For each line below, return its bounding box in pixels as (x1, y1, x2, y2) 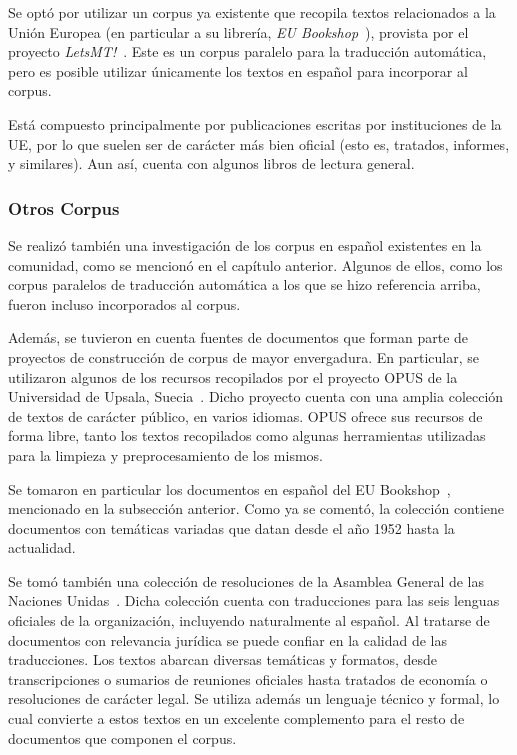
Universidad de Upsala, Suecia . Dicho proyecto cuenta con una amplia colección (8, 386, 504, 407)
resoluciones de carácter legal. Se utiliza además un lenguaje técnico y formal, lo (8, 688, 500, 709)
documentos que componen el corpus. (8, 727, 237, 748)
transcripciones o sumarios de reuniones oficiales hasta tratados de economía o (8, 668, 488, 689)
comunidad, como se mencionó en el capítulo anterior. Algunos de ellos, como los (8, 254, 503, 275)
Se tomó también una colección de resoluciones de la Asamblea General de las (8, 570, 485, 591)
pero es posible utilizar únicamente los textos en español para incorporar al (8, 60, 468, 81)
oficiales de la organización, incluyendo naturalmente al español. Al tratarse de (8, 610, 490, 631)
